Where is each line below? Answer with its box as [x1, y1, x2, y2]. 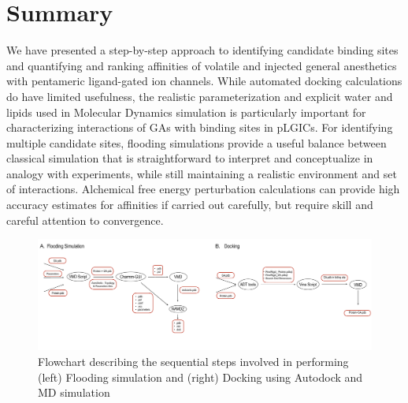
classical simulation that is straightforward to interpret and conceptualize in [6, 150, 373, 166]
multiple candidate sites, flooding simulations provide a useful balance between [6, 134, 387, 151]
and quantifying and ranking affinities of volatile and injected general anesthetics [6, 57, 397, 73]
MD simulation [38, 384, 110, 401]
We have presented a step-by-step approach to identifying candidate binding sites [6, 42, 399, 58]
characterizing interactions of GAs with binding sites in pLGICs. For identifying [6, 119, 393, 136]
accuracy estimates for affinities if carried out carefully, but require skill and [6, 196, 373, 213]
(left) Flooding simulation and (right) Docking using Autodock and [38, 368, 363, 385]
